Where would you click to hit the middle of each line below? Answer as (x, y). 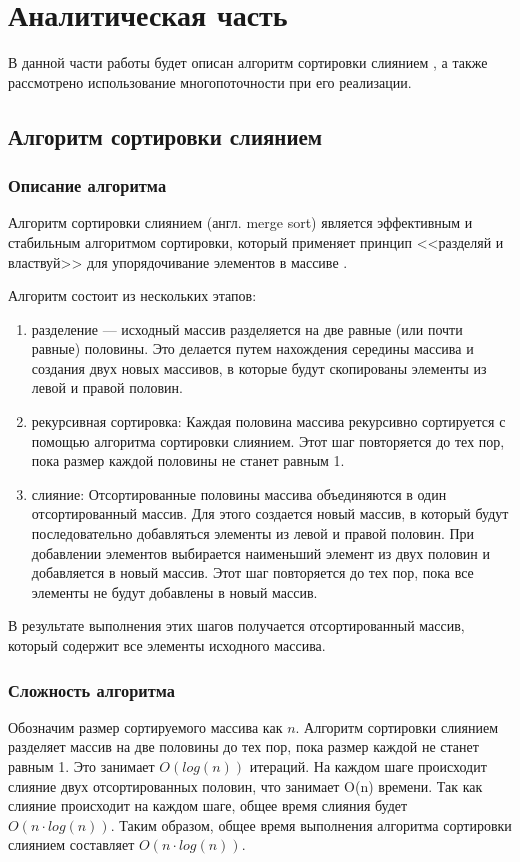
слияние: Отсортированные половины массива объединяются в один (239, 493)
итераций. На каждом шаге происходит (368, 766)
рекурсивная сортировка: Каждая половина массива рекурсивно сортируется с (268, 421)
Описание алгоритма (87, 185)
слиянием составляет (71, 844)
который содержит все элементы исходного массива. (167, 645)
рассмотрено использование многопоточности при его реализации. (210, 81)
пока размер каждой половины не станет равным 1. (188, 460)
